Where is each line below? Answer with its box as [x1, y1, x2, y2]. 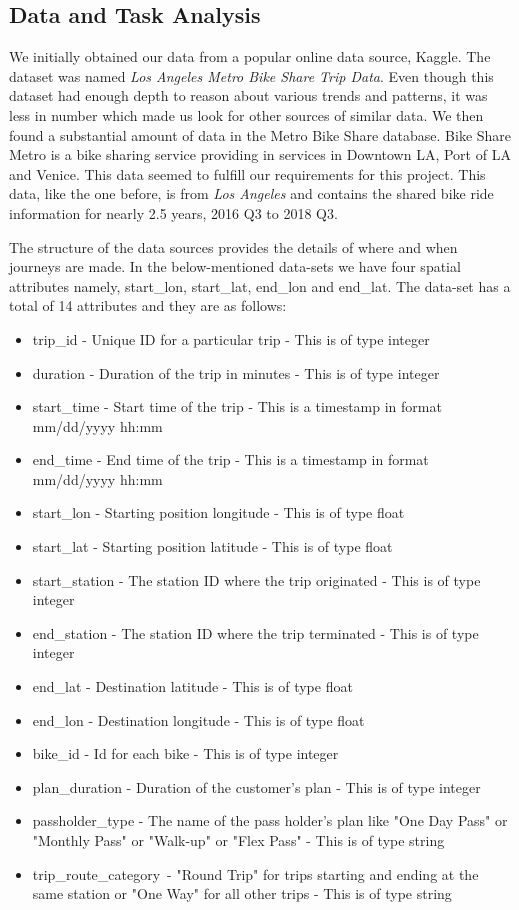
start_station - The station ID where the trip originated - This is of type [32, 569, 481, 590]
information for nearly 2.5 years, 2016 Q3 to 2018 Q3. [9, 202, 338, 223]
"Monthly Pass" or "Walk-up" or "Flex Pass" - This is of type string [32, 830, 445, 851]
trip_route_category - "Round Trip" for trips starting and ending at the [32, 863, 479, 884]
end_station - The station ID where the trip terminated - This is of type [32, 622, 479, 643]
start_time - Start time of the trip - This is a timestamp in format [32, 396, 442, 417]
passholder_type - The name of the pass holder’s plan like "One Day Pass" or [32, 810, 508, 831]
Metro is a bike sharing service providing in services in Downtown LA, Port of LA [9, 144, 511, 165]
